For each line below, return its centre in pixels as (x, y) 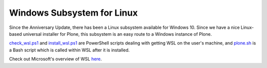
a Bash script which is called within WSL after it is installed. (69, 50)
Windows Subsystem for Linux (73, 13)
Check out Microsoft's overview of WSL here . (56, 59)
